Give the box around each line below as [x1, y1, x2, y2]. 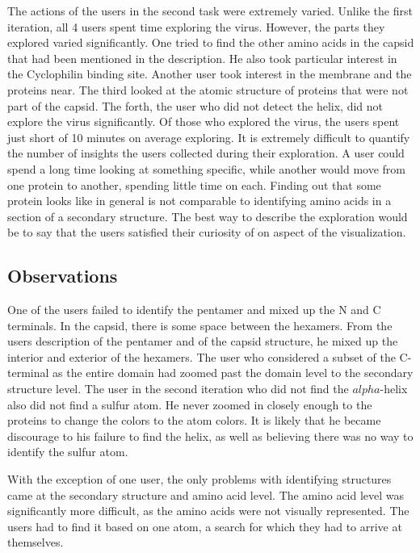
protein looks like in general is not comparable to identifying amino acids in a [7, 192, 392, 209]
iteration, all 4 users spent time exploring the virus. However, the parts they [7, 18, 385, 35]
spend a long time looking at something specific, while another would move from [7, 160, 406, 177]
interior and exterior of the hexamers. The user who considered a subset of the [7, 348, 396, 365]
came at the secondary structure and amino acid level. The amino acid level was [7, 486, 405, 503]
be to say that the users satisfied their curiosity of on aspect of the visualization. [7, 224, 406, 241]
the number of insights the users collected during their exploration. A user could [7, 145, 405, 161]
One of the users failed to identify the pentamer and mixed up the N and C [7, 301, 381, 318]
